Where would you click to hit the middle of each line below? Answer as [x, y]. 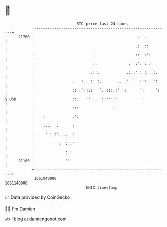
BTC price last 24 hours [103, 24]
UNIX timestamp [102, 187]
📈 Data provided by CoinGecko [37, 197]
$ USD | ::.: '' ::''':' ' [74, 99]
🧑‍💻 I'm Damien [20, 209]
